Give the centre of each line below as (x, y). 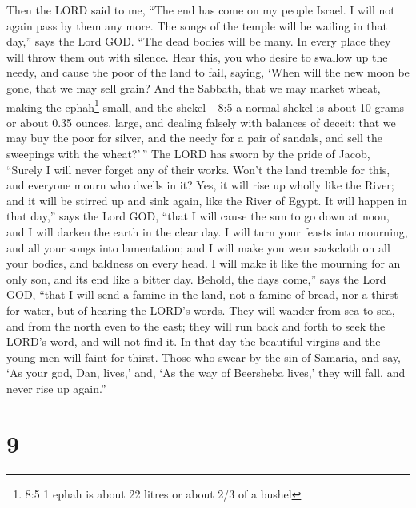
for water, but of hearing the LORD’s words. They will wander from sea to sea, (201, 310)
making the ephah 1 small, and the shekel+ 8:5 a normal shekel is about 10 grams (206, 105)
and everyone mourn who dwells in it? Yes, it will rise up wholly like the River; (200, 185)
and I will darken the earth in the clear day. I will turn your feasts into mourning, (207, 231)
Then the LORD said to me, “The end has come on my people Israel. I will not (201, 10)
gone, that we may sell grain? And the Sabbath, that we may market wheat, (194, 87)
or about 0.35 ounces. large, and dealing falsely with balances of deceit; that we (201, 122)
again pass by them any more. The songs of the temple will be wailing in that (197, 25)
